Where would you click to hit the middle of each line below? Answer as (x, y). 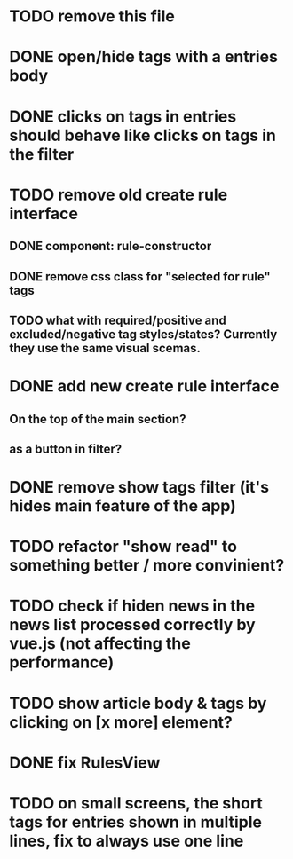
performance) (62, 662)
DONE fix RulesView (85, 763)
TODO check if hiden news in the (132, 606)
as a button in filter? (66, 449)
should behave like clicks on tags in (143, 135)
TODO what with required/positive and (118, 320)
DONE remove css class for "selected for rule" (140, 276)
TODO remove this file (92, 16)
